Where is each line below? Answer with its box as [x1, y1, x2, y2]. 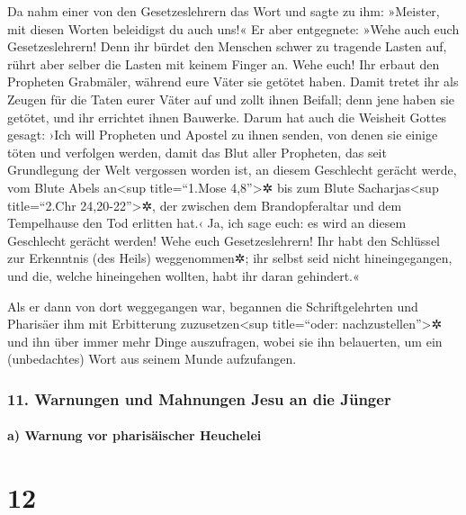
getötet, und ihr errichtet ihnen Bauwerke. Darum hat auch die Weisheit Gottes [7, 107, 447, 126]
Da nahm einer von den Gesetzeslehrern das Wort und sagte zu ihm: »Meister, [7, 2, 440, 20]
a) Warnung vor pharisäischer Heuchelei [7, 426, 262, 445]
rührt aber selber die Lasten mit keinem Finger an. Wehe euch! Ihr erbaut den [7, 54, 440, 73]
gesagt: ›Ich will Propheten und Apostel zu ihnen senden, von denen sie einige [7, 125, 438, 144]
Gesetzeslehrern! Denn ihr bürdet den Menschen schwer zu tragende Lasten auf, [7, 37, 447, 56]
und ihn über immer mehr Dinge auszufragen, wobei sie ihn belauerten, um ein [7, 331, 443, 350]
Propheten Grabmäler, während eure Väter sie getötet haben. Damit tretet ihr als [7, 72, 459, 91]
